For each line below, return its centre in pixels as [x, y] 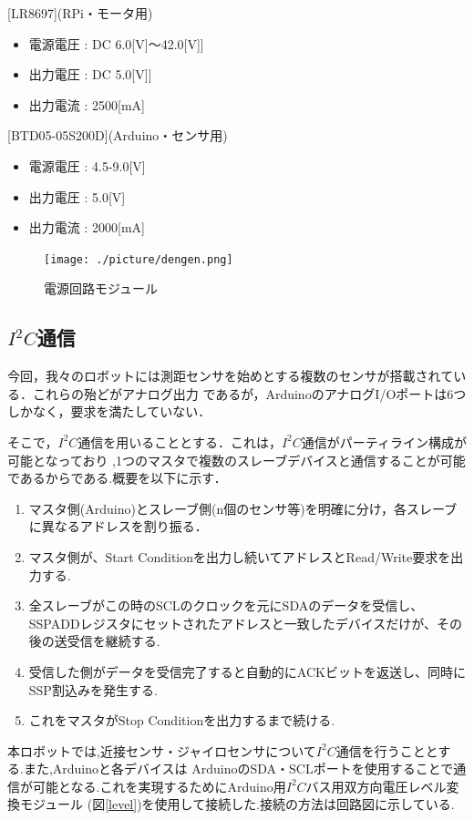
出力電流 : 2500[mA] [87, 104]
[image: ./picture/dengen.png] [139, 259]
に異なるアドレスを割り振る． [118, 526]
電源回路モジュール [101, 288]
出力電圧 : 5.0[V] [77, 196]
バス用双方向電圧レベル [376, 786]
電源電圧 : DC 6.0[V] [88, 43]
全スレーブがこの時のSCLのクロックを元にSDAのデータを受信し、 [226, 605]
